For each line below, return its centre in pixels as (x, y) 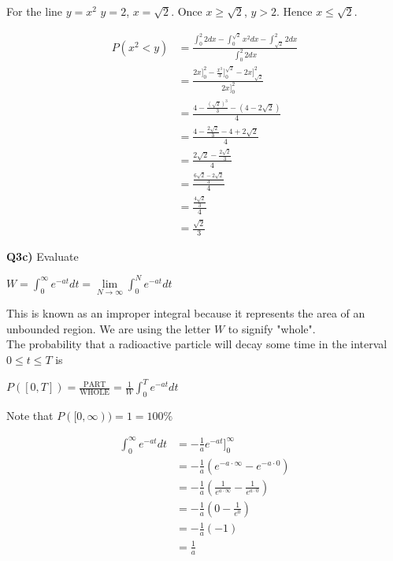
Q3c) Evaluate (43, 256)
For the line (35, 11)
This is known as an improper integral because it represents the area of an (186, 313)
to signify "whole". (272, 328)
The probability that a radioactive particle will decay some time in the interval (197, 344)
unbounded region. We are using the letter (109, 328)
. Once (187, 11)
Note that (30, 415)
